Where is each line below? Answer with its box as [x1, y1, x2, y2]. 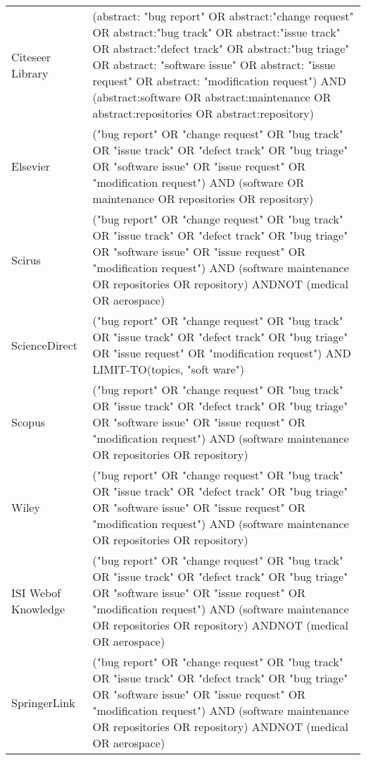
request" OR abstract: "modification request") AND [92, 73, 346, 89]
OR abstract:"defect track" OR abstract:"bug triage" [92, 40, 350, 56]
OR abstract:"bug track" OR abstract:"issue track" [92, 24, 341, 40]
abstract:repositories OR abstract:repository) [92, 105, 314, 121]
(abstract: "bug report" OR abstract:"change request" [92, 8, 354, 24]
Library [11, 64, 49, 81]
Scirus [11, 251, 41, 268]
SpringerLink [11, 694, 75, 711]
